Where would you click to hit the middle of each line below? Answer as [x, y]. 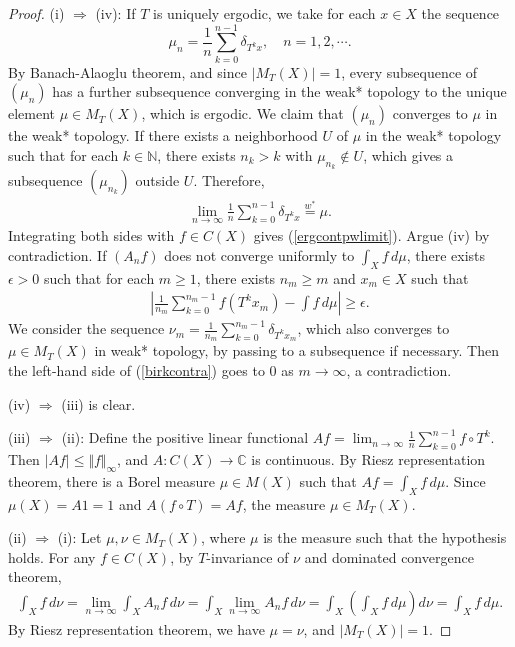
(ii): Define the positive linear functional [185, 437]
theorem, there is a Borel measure [111, 480]
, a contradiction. [399, 369]
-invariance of [247, 556]
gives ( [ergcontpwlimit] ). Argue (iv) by [371, 235]
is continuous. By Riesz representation [368, 458]
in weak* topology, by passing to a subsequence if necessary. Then [296, 350]
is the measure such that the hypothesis [385, 537]
